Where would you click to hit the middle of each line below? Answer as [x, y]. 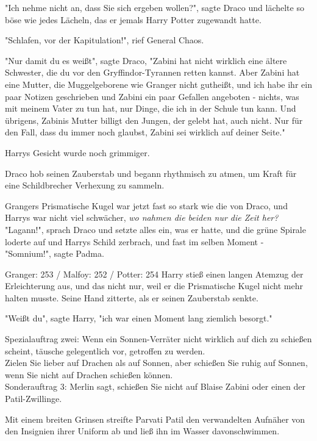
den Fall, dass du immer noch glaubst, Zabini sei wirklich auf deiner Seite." [145, 132]
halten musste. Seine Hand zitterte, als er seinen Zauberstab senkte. [132, 297]
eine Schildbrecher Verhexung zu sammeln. [85, 185]
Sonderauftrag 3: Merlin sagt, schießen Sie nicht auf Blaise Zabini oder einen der [155, 386]
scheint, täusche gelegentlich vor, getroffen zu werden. [105, 350]
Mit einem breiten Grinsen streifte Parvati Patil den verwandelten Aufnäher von [155, 419]
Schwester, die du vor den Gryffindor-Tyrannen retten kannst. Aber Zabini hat [152, 72]
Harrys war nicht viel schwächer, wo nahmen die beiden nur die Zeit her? [142, 217]
